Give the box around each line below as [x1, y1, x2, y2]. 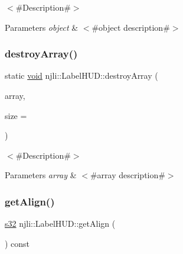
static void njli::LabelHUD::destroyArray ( [5, 69, 158, 82]
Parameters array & [5, 169, 77, 181]
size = [5, 109, 27, 121]
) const [5, 237, 30, 249]
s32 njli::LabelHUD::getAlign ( [5, 217, 116, 230]
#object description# [91, 21, 170, 33]
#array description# [90, 169, 165, 181]
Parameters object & [5, 21, 79, 33]
